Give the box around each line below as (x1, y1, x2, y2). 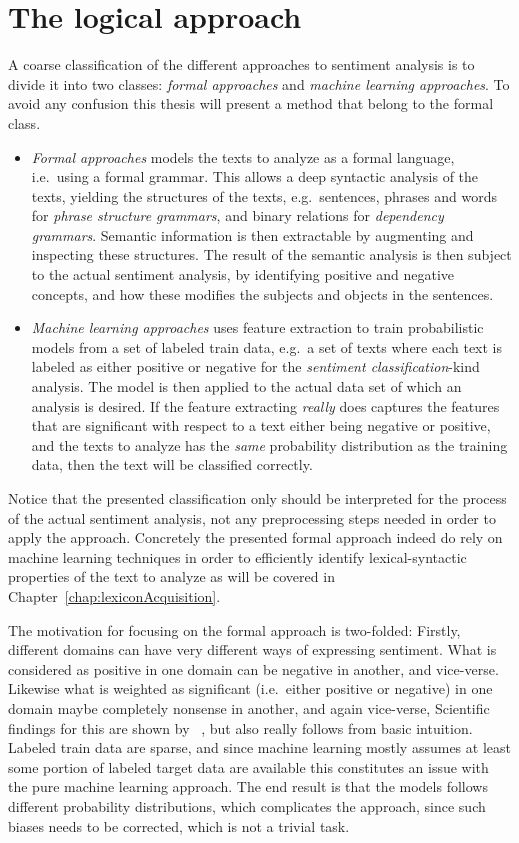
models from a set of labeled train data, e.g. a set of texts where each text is (31, 336, 503, 357)
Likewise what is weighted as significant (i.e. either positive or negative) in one (8, 678, 493, 699)
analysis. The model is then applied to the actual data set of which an (31, 376, 462, 397)
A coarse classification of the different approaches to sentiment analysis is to (8, 54, 475, 75)
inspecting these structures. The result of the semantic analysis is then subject (31, 244, 512, 265)
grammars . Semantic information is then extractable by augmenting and (31, 224, 474, 245)
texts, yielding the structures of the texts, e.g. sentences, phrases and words (31, 185, 497, 206)
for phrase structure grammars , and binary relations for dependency (31, 205, 444, 226)
